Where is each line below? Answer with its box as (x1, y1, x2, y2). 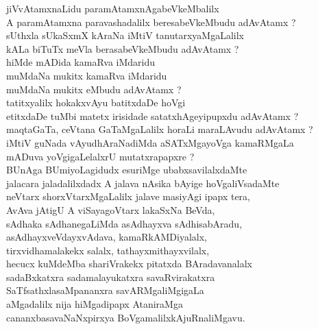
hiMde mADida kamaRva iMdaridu (6, 55, 156, 69)
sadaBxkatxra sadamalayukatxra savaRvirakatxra (6, 269, 215, 284)
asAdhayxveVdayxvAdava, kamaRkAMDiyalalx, (6, 230, 207, 244)
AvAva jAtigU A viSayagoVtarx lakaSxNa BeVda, (6, 202, 215, 217)
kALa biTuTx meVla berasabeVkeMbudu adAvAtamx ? (6, 41, 239, 56)
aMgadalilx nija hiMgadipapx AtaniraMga (6, 297, 183, 311)
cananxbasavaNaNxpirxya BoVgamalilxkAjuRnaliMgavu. (6, 310, 245, 324)
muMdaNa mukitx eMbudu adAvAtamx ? (6, 82, 182, 96)
